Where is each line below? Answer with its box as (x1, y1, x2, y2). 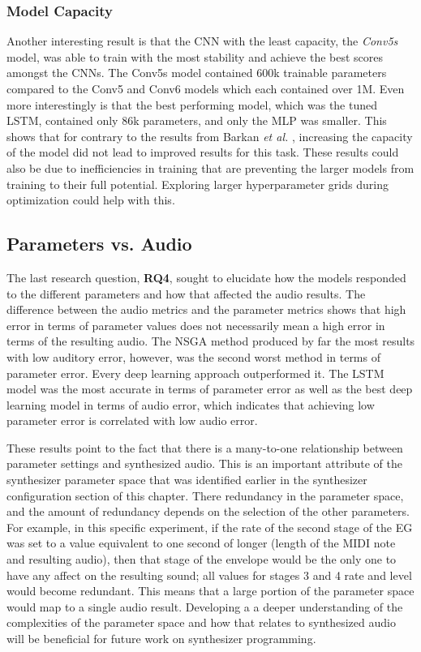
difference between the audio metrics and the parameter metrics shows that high (6, 301, 406, 318)
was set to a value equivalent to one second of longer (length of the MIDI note (6, 534, 396, 551)
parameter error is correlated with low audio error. (6, 412, 258, 429)
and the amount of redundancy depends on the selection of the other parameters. (6, 503, 410, 520)
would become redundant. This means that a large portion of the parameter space (6, 582, 415, 599)
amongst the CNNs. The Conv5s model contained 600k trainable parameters (6, 64, 387, 81)
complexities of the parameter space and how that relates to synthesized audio (6, 614, 396, 631)
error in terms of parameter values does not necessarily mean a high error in (6, 316, 385, 333)
